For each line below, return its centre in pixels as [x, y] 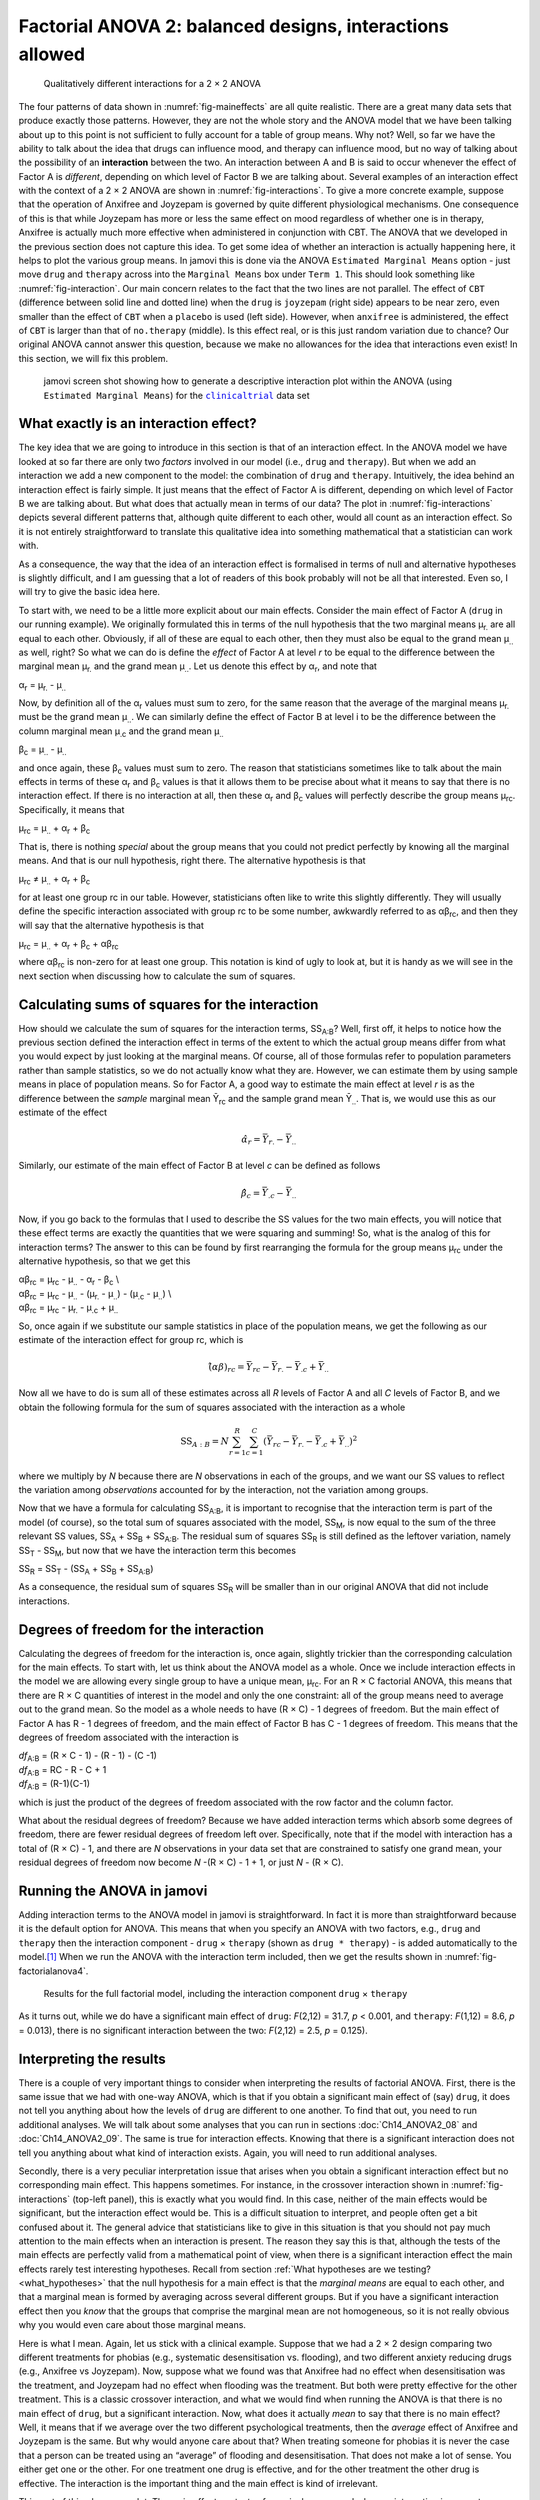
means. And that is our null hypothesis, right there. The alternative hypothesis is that [192, 860]
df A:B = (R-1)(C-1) [54, 1785]
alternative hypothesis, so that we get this [104, 1261]
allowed [51, 54]
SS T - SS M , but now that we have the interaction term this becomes [157, 1551]
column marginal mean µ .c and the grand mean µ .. [121, 732]
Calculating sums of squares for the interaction [168, 1004]
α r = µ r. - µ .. [42, 685]
